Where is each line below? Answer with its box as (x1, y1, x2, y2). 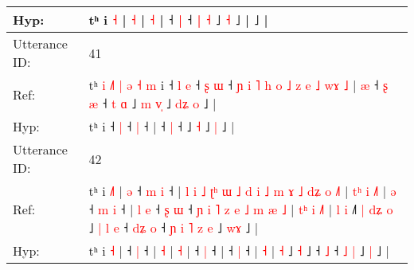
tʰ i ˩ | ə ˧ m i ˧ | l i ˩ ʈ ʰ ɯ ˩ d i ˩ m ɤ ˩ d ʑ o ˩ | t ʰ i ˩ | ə (88, 182, 396, 200)
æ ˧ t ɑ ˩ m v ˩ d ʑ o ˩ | (88, 94, 217, 112)
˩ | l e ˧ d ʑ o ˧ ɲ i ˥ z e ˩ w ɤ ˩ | (88, 218, 259, 237)
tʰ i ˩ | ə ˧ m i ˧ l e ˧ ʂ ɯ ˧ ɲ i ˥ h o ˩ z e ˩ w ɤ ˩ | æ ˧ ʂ (88, 76, 389, 94)
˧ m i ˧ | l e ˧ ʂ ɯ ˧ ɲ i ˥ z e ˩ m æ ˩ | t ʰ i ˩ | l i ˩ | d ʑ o (88, 200, 393, 218)
